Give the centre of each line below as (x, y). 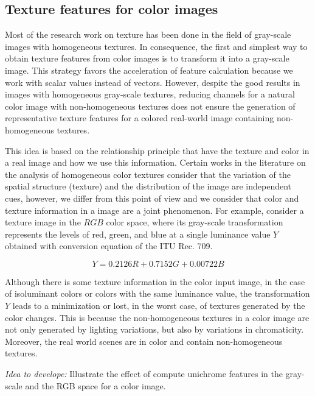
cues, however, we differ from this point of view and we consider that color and (152, 198)
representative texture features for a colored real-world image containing (140, 118)
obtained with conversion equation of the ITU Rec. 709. (109, 246)
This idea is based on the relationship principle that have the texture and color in (157, 150)
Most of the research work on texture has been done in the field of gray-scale (148, 34)
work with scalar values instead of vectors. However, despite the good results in (153, 82)
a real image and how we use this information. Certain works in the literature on (155, 162)
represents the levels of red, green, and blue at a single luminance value (138, 234)
